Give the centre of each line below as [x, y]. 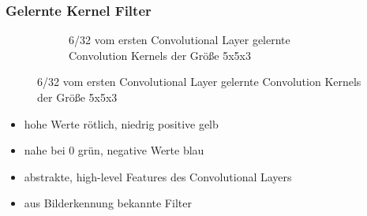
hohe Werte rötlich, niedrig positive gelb [121, 123]
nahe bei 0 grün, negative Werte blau [114, 150]
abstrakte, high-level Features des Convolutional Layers [158, 176]
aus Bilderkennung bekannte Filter [108, 203]
